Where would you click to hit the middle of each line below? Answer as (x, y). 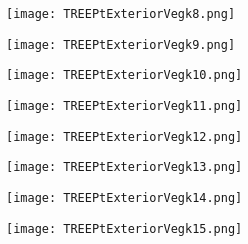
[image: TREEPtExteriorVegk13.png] (124, 167)
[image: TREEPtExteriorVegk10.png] (124, 75)
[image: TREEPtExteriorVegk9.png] (121, 44)
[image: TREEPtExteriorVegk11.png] (124, 105)
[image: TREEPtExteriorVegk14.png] (124, 197)
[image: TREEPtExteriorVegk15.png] (124, 228)
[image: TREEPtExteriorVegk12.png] (124, 136)
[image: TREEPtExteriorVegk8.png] (121, 14)
